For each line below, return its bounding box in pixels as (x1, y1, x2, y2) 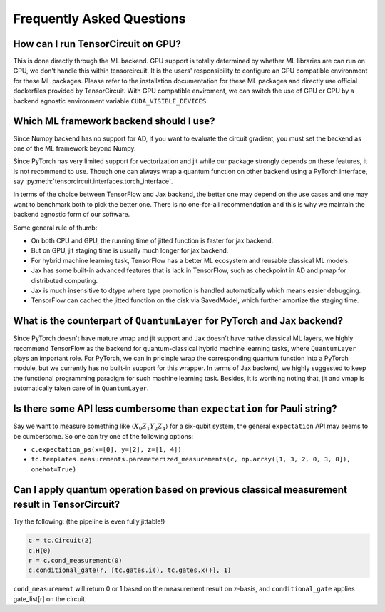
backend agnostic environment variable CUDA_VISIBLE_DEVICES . (13, 96, 208, 105)
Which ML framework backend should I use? (13, 115, 215, 128)
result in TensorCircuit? (13, 499, 120, 511)
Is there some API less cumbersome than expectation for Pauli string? (13, 403, 338, 415)
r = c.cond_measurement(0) (28, 556, 123, 564)
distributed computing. (31, 276, 98, 285)
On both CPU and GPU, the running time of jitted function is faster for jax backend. (31, 236, 274, 245)
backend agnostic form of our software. (13, 210, 130, 219)
